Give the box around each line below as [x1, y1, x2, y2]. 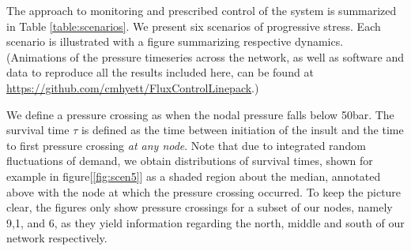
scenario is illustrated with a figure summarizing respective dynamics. [6, 33, 344, 50]
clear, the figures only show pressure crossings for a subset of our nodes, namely [6, 199, 393, 215]
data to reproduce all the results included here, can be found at [6, 64, 314, 81]
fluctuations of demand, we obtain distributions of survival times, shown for [6, 152, 373, 169]
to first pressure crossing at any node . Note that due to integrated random [6, 137, 366, 153]
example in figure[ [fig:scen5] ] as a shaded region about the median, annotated [6, 167, 381, 184]
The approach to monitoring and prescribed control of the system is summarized [6, 2, 397, 18]
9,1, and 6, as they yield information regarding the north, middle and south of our [6, 214, 405, 230]
